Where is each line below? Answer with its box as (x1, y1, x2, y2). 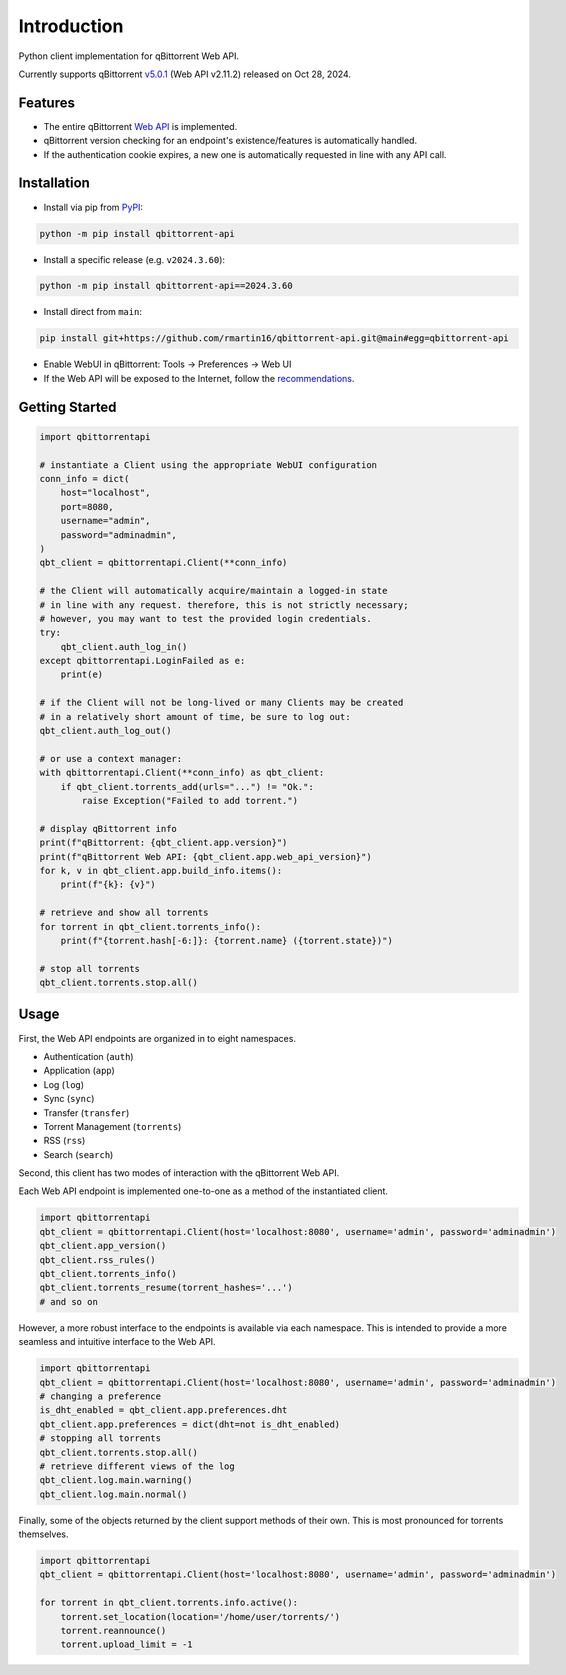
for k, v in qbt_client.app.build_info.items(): (39, 865, 283, 876)
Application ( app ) (43, 1065, 115, 1077)
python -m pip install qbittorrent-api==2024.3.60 (39, 280, 294, 292)
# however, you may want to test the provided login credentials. (39, 613, 372, 624)
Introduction (18, 15, 124, 37)
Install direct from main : (43, 306, 142, 318)
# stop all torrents (39, 963, 140, 974)
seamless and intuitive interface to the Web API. (18, 1336, 216, 1348)
